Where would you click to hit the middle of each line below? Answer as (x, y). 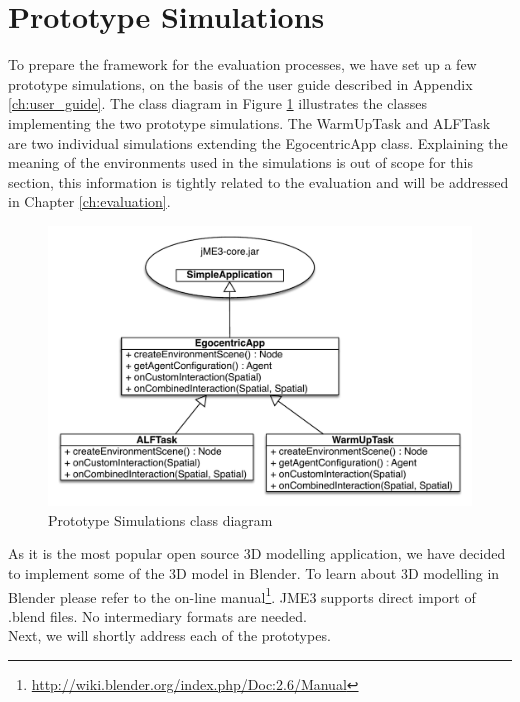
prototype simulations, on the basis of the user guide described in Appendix (240, 83)
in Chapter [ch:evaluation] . (89, 201)
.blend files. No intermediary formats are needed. (157, 615)
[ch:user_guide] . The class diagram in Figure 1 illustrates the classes (218, 103)
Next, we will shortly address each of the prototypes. (169, 635)
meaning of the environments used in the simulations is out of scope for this (240, 162)
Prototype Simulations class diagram (160, 519)
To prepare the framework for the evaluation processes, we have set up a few (242, 64)
